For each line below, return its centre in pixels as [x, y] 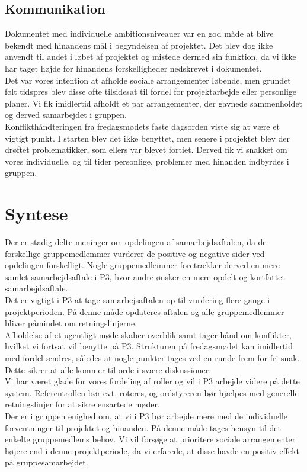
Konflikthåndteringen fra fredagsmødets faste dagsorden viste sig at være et [142, 126]
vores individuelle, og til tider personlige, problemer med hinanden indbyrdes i [147, 161]
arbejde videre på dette [258, 381]
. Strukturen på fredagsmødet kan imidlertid [212, 346]
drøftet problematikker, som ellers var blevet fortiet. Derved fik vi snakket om [146, 150]
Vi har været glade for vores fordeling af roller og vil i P [107, 381]
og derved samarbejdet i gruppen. [66, 115]
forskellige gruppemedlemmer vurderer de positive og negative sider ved [135, 253]
